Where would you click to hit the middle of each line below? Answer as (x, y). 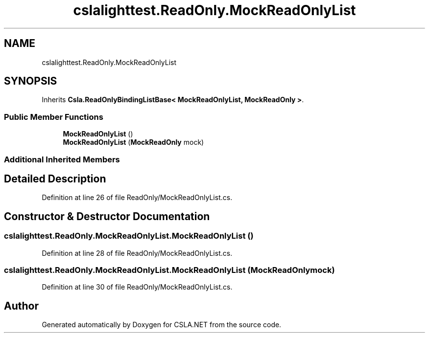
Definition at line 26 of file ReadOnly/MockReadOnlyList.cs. (137, 198)
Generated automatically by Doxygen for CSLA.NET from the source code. (162, 325)
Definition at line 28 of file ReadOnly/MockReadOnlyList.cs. (137, 253)
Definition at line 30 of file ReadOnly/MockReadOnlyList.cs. (137, 287)
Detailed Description (55, 179)
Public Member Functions (54, 117)
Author (21, 306)
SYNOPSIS (31, 81)
